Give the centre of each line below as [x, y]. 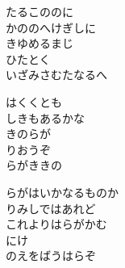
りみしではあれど [51, 208]
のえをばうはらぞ [51, 255]
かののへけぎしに [51, 27]
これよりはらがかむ [56, 224]
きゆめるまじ [40, 43]
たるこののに [40, 11]
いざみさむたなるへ [56, 75]
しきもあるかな [45, 117]
